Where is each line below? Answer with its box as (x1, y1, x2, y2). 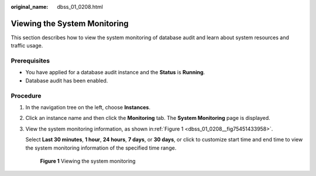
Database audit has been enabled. (25, 77, 108, 84)
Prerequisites (11, 57, 50, 65)
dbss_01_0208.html (57, 4, 104, 10)
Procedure (11, 91, 42, 99)
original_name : (11, 4, 49, 10)
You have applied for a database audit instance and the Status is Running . (25, 69, 205, 76)
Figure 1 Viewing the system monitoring (40, 157, 136, 164)
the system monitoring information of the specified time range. (25, 144, 177, 151)
